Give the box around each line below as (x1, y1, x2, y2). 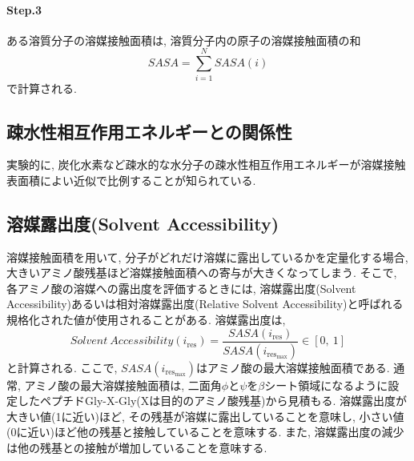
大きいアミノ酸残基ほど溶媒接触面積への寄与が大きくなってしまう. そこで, (6, 264, 397, 281)
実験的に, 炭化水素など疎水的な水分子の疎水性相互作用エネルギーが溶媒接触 (6, 156, 406, 173)
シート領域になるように (264, 376, 388, 393)
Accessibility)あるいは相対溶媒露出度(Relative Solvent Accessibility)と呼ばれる (6, 295, 404, 312)
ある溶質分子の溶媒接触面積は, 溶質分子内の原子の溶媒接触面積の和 (6, 31, 361, 48)
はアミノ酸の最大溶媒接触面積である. (196, 359, 390, 375)
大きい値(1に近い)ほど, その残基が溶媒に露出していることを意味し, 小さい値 (6, 407, 404, 424)
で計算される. (6, 79, 77, 96)
